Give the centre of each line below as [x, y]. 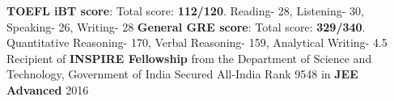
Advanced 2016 [48, 89]
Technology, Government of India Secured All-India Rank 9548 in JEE [182, 74]
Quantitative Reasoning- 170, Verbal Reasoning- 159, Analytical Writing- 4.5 [197, 42]
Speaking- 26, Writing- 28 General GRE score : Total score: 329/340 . [186, 26]
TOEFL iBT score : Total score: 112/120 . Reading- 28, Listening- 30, [185, 11]
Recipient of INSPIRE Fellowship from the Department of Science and [189, 58]
